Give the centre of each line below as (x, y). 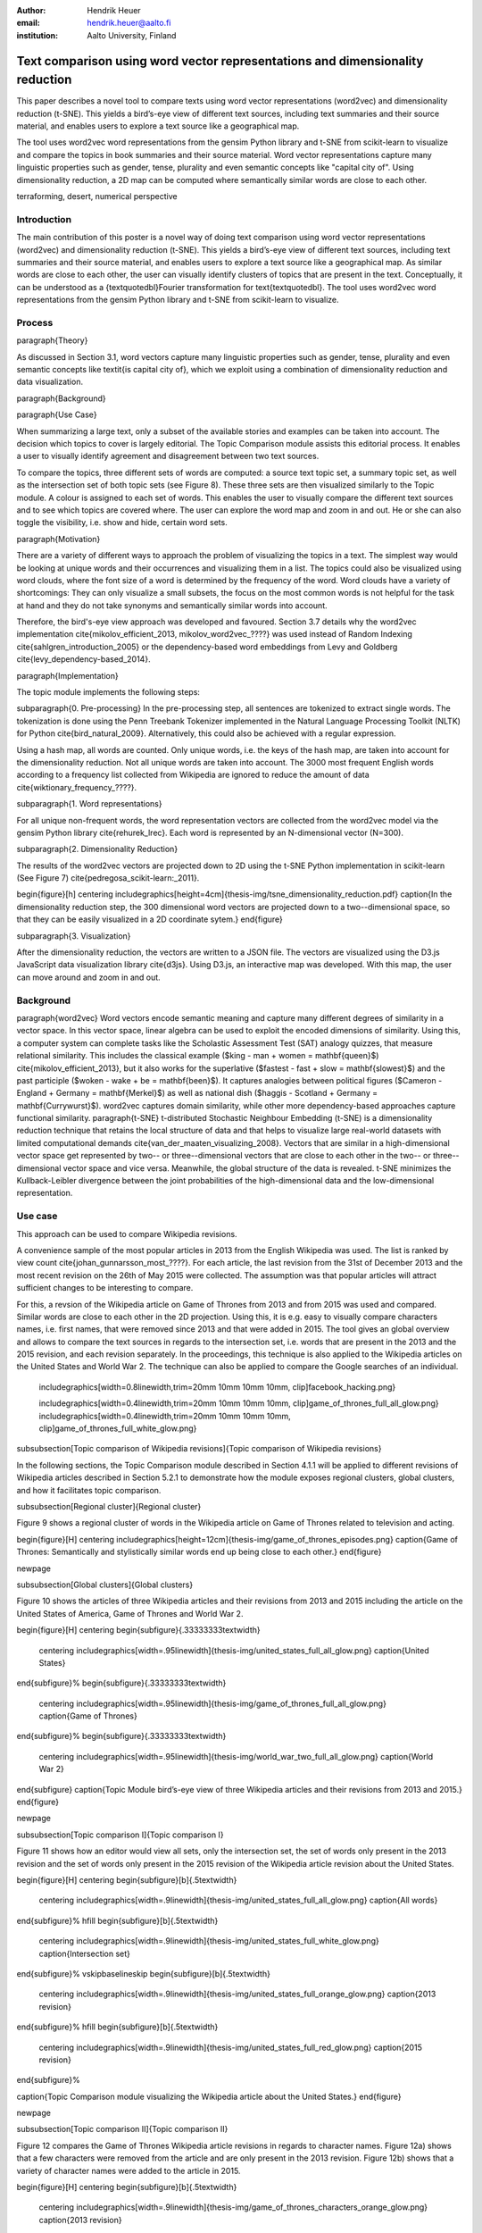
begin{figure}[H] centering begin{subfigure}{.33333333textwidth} (138, 1630)
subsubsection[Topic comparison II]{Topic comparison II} (122, 2129)
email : (28, 23)
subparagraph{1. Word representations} (89, 804)
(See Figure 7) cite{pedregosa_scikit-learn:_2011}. (108, 878)
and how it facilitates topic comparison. (89, 1490)
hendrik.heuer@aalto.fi (129, 23)
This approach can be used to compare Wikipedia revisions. (127, 1234)
